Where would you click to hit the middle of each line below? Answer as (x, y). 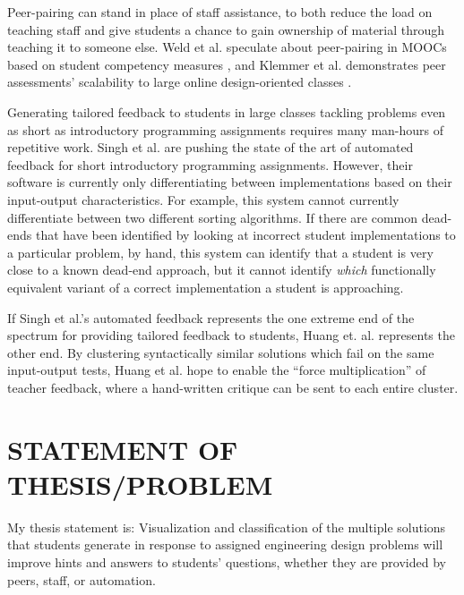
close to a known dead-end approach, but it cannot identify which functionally (222, 270)
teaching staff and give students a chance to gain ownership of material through (226, 29)
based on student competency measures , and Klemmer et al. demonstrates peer (227, 64)
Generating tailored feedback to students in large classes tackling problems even (227, 111)
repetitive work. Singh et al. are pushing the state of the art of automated (211, 147)
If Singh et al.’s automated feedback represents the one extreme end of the (211, 317)
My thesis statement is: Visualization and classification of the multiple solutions (227, 527)
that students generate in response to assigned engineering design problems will (225, 544)
